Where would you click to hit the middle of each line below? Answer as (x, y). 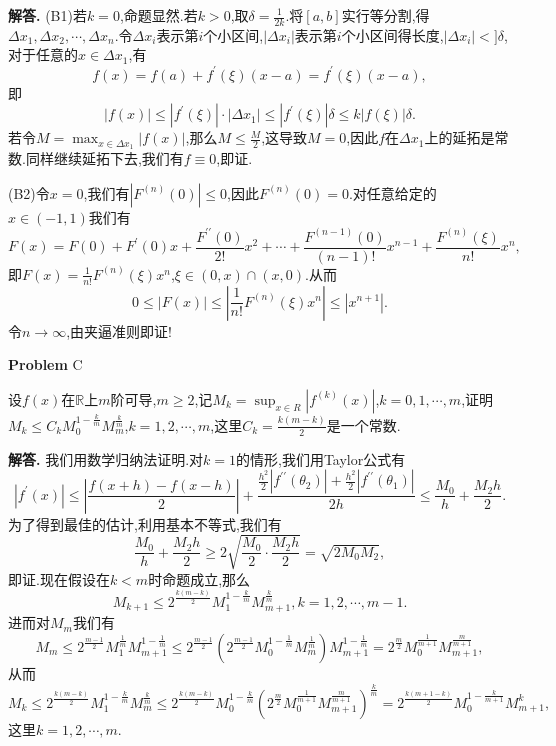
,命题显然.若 (158, 15)
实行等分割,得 (385, 15)
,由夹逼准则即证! (119, 330)
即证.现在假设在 (59, 578)
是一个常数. (363, 424)
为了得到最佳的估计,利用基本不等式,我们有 (145, 523)
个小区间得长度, (392, 34)
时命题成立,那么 (199, 578)
